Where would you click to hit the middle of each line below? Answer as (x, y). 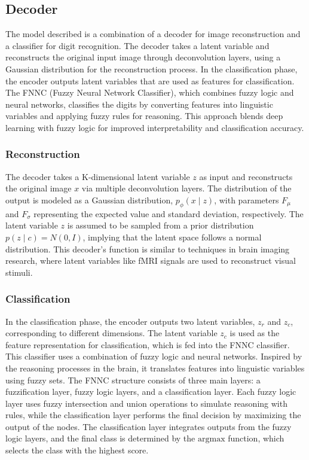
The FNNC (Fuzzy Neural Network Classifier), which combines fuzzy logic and (150, 92)
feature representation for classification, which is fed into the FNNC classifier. (148, 344)
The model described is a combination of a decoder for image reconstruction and (153, 34)
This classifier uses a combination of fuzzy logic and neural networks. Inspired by (154, 356)
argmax (211, 439)
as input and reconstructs (246, 176)
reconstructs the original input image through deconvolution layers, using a (143, 57)
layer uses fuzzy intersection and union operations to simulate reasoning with (146, 403)
